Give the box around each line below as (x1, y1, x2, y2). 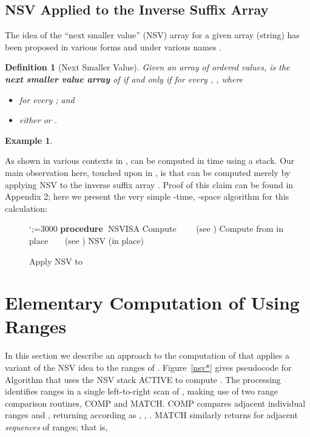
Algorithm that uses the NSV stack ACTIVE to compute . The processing (5, 373, 281, 385)
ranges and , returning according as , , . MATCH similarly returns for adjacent (5, 408, 298, 421)
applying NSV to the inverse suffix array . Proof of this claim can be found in (5, 178, 294, 191)
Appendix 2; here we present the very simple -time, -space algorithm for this (5, 190, 289, 203)
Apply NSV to (29, 254, 83, 267)
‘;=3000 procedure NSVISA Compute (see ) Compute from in (29, 222, 283, 235)
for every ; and (19, 93, 75, 106)
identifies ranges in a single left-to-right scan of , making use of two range (5, 385, 278, 398)
